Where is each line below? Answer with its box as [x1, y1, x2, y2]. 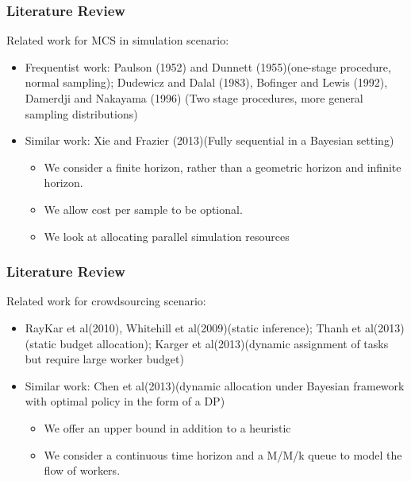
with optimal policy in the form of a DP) [25, 393, 225, 409]
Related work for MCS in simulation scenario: [6, 32, 229, 48]
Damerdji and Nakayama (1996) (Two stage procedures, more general [25, 90, 363, 106]
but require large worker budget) [25, 351, 184, 367]
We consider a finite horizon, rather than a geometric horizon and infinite [44, 158, 401, 175]
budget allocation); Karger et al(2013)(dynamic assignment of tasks [60, 335, 389, 351]
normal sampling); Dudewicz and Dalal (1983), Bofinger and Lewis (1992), [25, 74, 388, 91]
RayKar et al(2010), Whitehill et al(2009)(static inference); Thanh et [25, 319, 362, 336]
